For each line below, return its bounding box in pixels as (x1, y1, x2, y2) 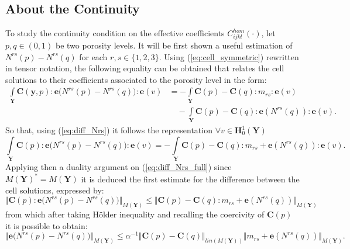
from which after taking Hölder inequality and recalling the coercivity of (5, 208, 265, 220)
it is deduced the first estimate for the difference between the (81, 172, 300, 185)
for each (79, 50, 108, 63)
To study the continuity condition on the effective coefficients (5, 27, 225, 39)
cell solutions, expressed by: (5, 184, 104, 196)
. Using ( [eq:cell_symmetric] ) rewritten (159, 50, 299, 63)
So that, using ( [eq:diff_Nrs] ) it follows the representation (5, 124, 212, 136)
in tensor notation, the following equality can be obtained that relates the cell (5, 62, 284, 74)
